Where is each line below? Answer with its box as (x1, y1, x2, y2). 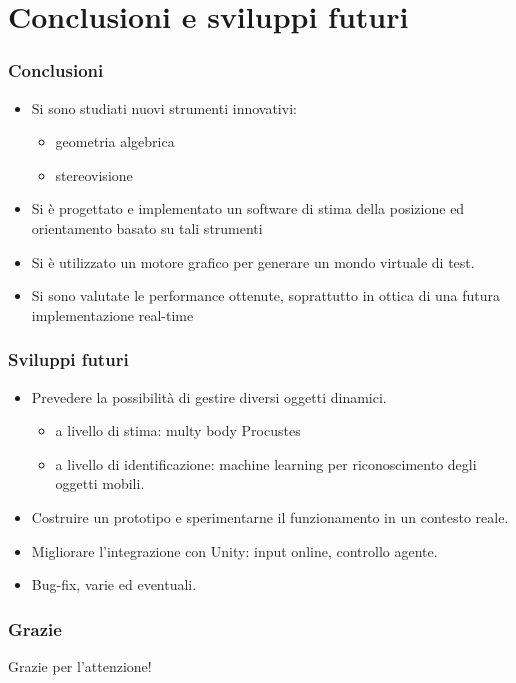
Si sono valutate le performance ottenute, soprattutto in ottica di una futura (31, 285, 500, 306)
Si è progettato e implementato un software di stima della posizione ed (31, 198, 465, 219)
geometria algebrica (55, 131, 175, 152)
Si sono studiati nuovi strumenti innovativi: (31, 97, 297, 118)
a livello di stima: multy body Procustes (55, 420, 301, 441)
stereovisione (55, 164, 133, 185)
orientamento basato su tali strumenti (31, 217, 263, 238)
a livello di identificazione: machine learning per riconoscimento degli (55, 453, 477, 474)
